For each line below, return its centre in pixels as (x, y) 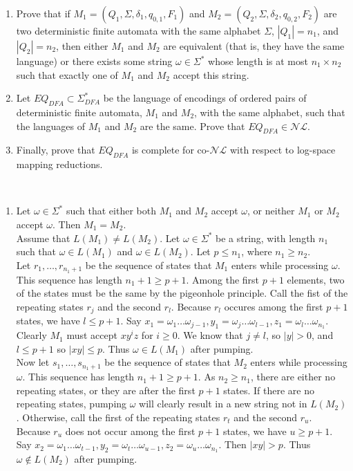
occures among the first (274, 306)
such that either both (111, 211)
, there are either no (293, 377)
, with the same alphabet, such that (270, 112)
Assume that (43, 238)
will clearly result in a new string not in (223, 404)
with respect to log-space (283, 150)
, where (257, 251)
